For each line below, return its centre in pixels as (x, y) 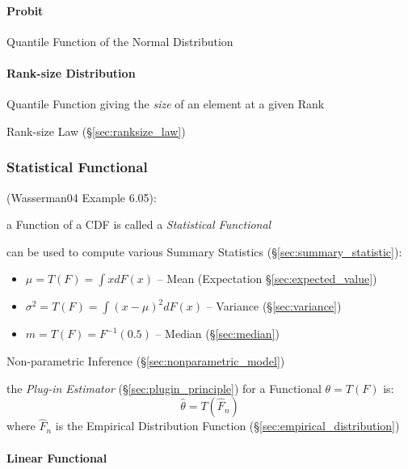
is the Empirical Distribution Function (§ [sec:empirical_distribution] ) (227, 426)
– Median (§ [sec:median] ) (217, 334)
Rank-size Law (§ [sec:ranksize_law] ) (96, 131)
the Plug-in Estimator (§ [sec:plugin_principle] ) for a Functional (164, 388)
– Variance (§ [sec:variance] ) (274, 306)
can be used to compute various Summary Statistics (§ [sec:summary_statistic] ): (204, 251)
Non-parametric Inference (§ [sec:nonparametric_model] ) (146, 360)
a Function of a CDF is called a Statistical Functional (139, 224)
